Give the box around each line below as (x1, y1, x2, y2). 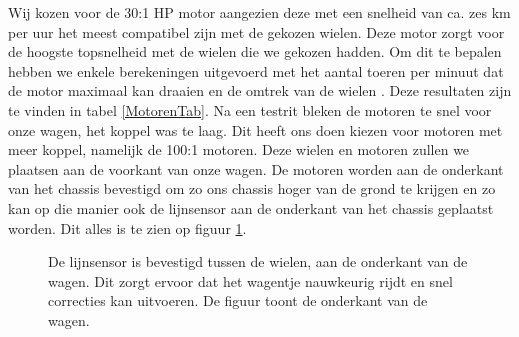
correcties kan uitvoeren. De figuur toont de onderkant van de (48, 290, 428, 311)
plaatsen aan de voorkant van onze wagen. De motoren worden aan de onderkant (8, 158, 504, 179)
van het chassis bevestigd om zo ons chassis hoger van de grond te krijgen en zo (8, 178, 496, 199)
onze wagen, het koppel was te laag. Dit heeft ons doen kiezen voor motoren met (8, 119, 503, 140)
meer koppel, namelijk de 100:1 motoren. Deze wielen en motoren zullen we (8, 139, 470, 160)
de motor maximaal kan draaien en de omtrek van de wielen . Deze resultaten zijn (8, 80, 512, 101)
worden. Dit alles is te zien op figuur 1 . (8, 217, 247, 238)
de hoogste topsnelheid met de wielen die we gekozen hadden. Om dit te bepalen (8, 41, 502, 62)
